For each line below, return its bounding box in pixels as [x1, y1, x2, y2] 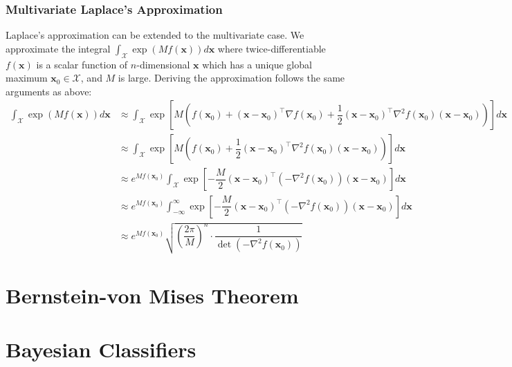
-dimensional [136, 57, 190, 71]
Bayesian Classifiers [6, 335, 196, 364]
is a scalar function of [36, 57, 128, 71]
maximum [6, 70, 48, 85]
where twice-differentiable [217, 41, 326, 55]
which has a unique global [202, 57, 312, 71]
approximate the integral [6, 41, 111, 55]
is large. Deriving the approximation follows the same [118, 70, 345, 85]
